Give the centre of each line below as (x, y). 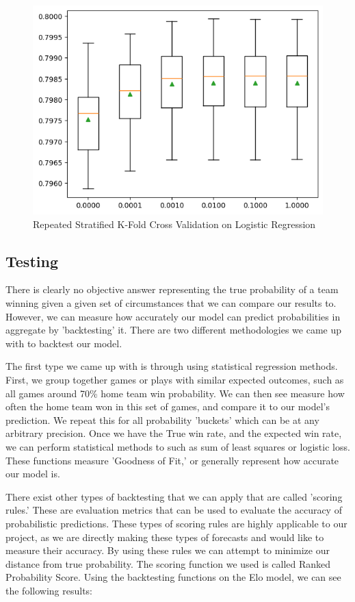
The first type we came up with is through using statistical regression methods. (172, 366)
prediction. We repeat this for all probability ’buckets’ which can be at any (162, 419)
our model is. (33, 474)
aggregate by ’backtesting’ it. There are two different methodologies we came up (174, 330)
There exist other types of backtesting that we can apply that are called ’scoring (174, 496)
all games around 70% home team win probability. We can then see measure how (175, 393)
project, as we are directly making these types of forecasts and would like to (165, 537)
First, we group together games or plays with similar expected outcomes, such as (175, 380)
